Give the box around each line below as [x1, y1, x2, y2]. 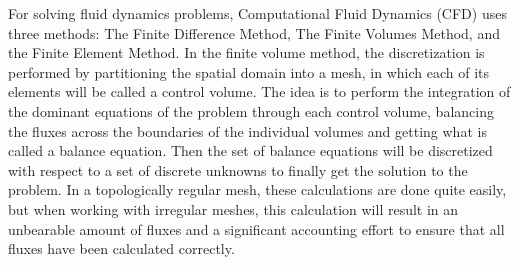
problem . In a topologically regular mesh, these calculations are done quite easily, [8, 179, 507, 200]
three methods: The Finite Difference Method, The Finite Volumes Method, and [8, 22, 500, 43]
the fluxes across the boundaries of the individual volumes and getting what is [8, 120, 487, 141]
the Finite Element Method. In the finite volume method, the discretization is [8, 42, 485, 63]
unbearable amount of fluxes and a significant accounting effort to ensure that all [8, 218, 505, 239]
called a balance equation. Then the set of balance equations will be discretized [8, 140, 493, 161]
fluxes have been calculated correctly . [8, 238, 235, 259]
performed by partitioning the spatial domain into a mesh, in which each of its [8, 61, 490, 82]
